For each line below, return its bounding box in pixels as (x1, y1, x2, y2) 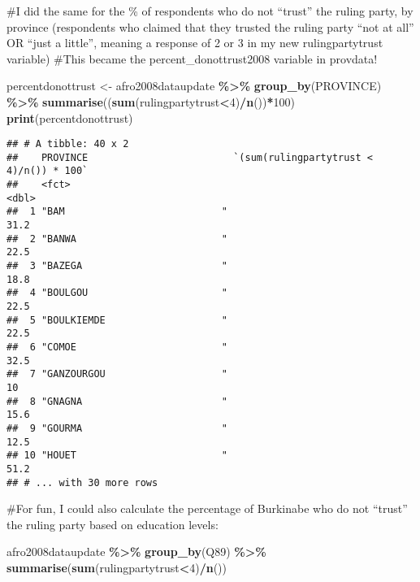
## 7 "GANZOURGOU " (6, 368, 228, 380)
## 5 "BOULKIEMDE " (6, 314, 228, 326)
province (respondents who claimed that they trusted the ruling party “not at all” (6, 18, 414, 35)
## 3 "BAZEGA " (6, 260, 228, 272)
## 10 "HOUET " (6, 450, 228, 462)
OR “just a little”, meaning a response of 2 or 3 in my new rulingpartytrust (6, 34, 383, 51)
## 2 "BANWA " (6, 232, 228, 245)
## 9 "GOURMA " (6, 422, 228, 434)
